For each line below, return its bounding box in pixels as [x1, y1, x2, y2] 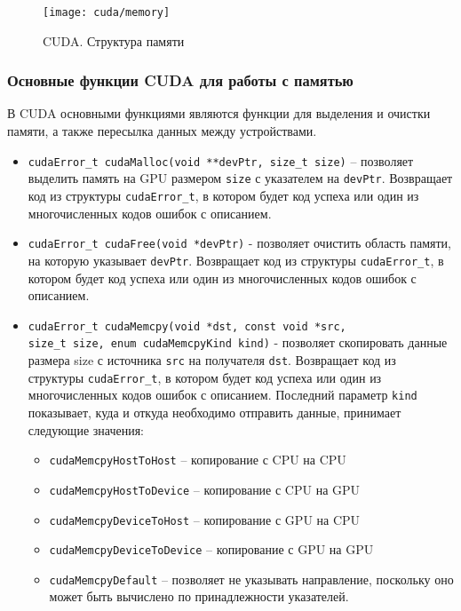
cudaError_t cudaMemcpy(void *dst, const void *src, [28, 320, 346, 333]
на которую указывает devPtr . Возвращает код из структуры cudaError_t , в [28, 250, 444, 269]
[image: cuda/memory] [43, 6, 171, 19]
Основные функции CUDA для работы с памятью [7, 69, 354, 91]
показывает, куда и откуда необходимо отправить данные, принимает [28, 403, 401, 421]
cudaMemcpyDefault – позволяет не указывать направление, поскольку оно [49, 569, 454, 588]
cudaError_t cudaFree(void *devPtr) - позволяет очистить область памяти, [28, 234, 451, 252]
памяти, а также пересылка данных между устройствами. [7, 122, 317, 140]
